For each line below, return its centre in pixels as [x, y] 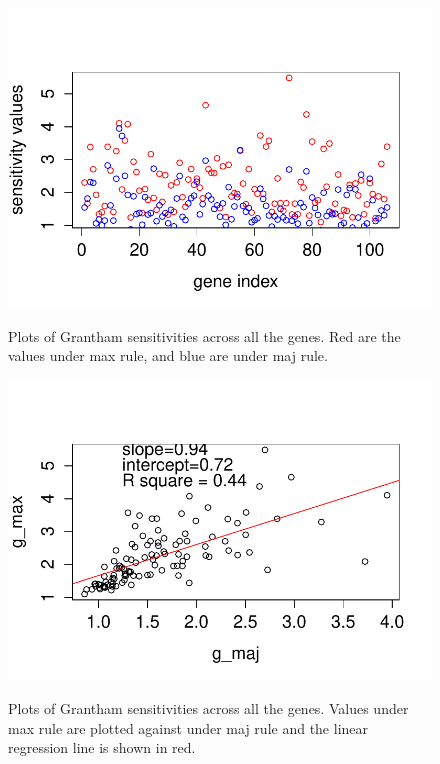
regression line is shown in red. [102, 747]
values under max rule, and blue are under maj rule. [168, 355]
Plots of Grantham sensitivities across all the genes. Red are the [204, 335]
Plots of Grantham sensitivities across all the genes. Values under [208, 707]
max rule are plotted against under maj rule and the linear [188, 727]
